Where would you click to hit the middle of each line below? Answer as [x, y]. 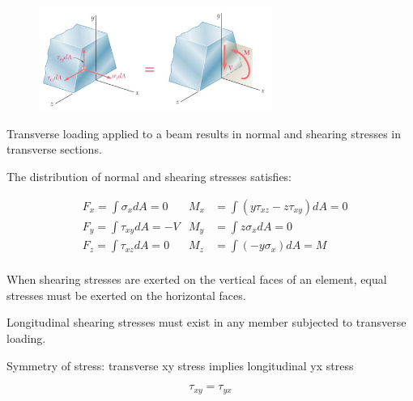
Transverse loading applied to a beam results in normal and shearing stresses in [204, 133]
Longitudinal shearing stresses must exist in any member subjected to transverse [206, 322]
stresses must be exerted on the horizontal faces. [126, 295]
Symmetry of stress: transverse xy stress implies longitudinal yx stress [180, 365]
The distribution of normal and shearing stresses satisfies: [149, 176]
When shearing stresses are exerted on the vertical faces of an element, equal [197, 279]
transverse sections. [54, 149]
